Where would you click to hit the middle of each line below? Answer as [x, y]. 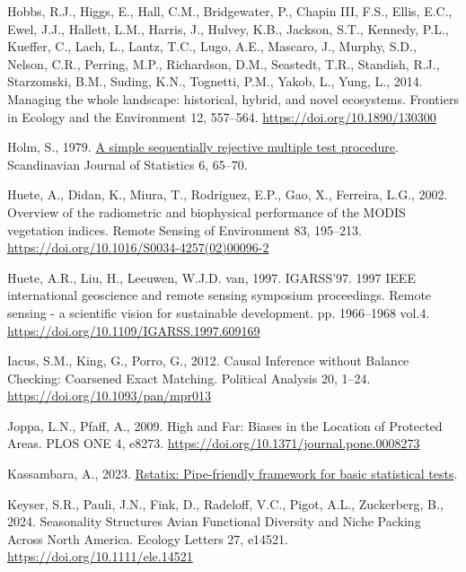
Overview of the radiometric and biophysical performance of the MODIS [207, 211]
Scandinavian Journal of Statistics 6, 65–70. [127, 164]
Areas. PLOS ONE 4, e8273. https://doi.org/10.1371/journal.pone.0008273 [214, 443]
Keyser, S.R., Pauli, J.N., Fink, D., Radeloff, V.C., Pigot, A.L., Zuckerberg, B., [225, 503]
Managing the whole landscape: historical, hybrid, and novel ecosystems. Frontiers [233, 98]
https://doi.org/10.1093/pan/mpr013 [109, 396]
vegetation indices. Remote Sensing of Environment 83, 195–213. [185, 229]
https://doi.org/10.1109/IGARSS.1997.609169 [134, 330]
